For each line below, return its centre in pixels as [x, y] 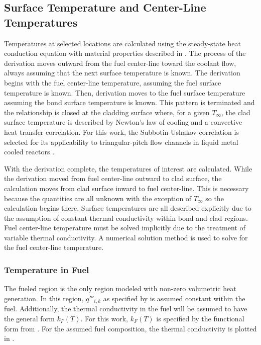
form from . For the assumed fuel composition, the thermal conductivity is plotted [130, 328]
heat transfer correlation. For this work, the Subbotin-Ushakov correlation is [121, 132]
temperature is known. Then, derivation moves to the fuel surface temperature [125, 92]
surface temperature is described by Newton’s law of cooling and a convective [123, 122]
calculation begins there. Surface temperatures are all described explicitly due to [128, 208]
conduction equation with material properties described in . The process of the [125, 53]
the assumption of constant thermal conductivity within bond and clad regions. [126, 218]
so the [215, 198]
